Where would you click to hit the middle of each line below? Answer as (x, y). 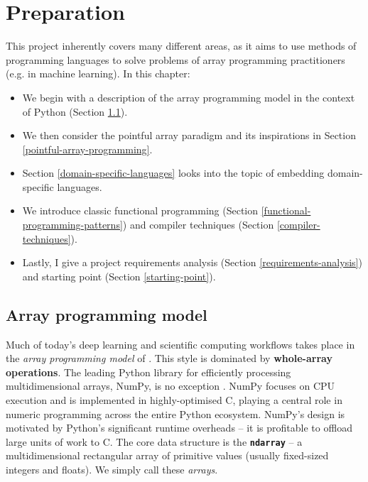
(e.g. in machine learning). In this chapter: (98, 73)
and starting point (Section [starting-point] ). (119, 276)
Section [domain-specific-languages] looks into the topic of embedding (173, 173)
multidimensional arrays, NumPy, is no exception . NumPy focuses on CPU (171, 386)
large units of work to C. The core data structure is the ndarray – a (154, 441)
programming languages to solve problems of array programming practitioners (175, 59)
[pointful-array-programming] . (87, 149)
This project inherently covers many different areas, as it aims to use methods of (181, 46)
